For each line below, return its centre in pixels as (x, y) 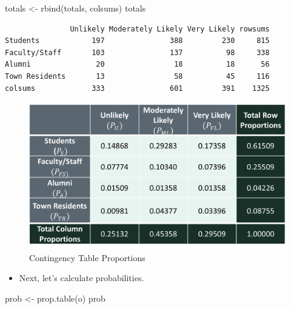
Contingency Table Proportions (87, 257)
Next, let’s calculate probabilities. (82, 278)
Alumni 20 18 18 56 (137, 65)
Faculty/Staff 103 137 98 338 (137, 52)
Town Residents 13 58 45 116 (137, 76)
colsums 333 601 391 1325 (137, 88)
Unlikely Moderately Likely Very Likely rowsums (170, 29)
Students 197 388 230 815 (137, 41)
